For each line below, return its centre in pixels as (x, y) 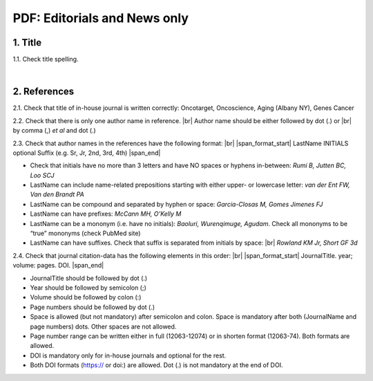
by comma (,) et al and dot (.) (54, 131)
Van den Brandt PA (57, 194)
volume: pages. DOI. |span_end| (58, 266)
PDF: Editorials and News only (101, 18)
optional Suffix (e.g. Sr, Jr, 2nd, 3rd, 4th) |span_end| (87, 153)
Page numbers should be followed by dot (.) (93, 307)
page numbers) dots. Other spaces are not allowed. (103, 326)
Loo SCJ (42, 175)
